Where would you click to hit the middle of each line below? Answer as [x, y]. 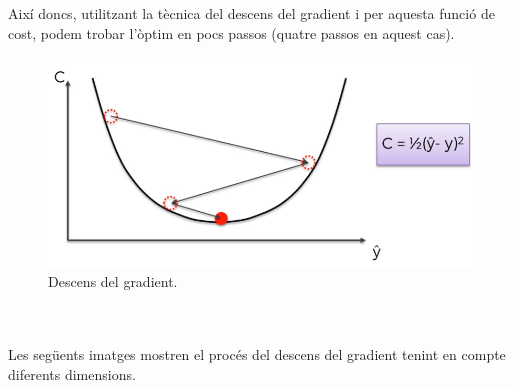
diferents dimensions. [72, 373]
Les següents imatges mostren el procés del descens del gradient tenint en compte [257, 354]
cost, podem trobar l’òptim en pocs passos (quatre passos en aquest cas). [231, 32]
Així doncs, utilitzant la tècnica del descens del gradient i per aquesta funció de [251, 13]
